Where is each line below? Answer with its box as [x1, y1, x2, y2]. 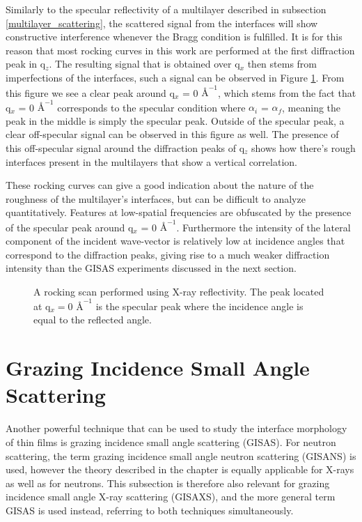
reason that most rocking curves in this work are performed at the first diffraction [6, 43, 355, 57]
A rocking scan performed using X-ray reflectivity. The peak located [33, 284, 324, 298]
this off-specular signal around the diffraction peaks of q [6, 140, 245, 155]
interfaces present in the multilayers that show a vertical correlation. [6, 154, 297, 169]
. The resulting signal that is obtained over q [49, 56, 240, 71]
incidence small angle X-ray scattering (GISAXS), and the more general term [6, 489, 336, 504]
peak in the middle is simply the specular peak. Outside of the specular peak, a [6, 113, 345, 128]
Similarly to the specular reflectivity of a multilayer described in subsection [6, 2, 326, 16]
